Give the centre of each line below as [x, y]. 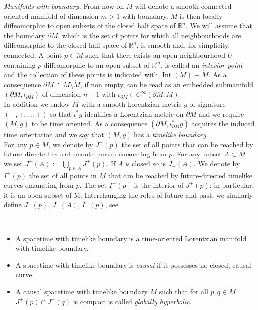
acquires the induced [223, 123]
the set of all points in [63, 175]
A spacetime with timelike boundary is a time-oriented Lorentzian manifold [131, 238]
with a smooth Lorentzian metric [131, 103]
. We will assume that [219, 26]
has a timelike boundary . [171, 134]
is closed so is [145, 163]
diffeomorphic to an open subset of [96, 65]
